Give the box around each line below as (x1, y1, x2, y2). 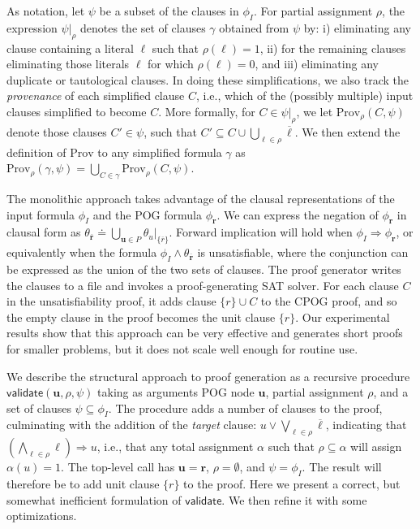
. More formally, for (158, 102, 255, 119)
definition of (6, 143, 66, 160)
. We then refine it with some (221, 491, 367, 508)
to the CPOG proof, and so (260, 293, 397, 310)
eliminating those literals (6, 55, 130, 72)
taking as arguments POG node (97, 384, 255, 401)
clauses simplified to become (6, 102, 147, 119)
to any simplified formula (97, 143, 222, 160)
